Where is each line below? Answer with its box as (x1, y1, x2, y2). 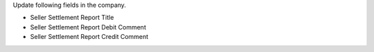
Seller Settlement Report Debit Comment (30, 23, 147, 31)
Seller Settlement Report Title (30, 14, 114, 22)
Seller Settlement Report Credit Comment (30, 33, 149, 41)
